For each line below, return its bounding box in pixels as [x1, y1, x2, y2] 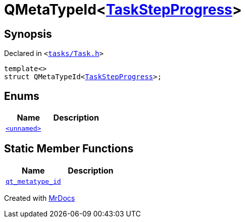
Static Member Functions [4, 142, 134, 155]
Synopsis [4, 27, 52, 40]
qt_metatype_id [6, 177, 61, 185]
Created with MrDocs [4, 193, 75, 202]
